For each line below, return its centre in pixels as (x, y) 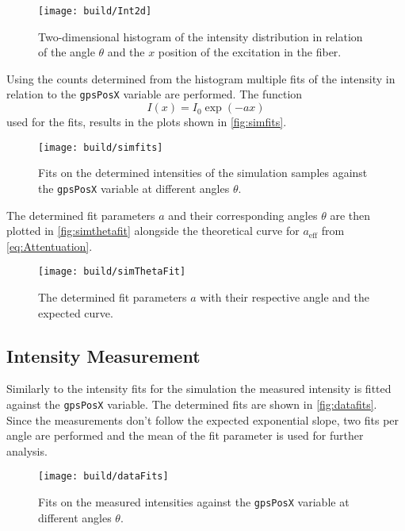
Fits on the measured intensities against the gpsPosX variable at (194, 502)
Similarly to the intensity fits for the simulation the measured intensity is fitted (199, 389)
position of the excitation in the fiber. (250, 52)
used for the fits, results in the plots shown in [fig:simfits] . (147, 122)
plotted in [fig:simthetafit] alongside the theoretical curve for (153, 231)
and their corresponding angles (243, 215)
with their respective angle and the (285, 297)
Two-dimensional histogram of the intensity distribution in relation (201, 36)
